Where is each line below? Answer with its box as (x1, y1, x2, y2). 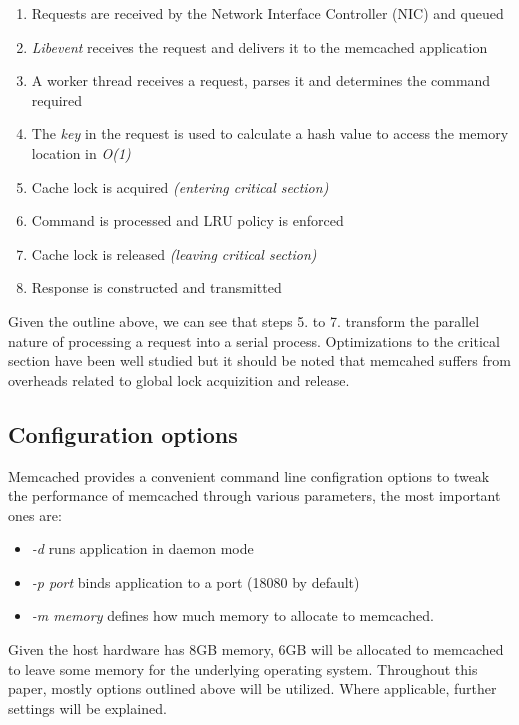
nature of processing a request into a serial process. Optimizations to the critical (8, 330, 500, 351)
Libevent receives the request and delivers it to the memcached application (31, 36, 488, 57)
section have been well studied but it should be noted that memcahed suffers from (8, 350, 511, 371)
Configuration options (8, 418, 238, 449)
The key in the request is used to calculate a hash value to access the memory (31, 123, 509, 144)
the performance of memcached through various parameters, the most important (8, 485, 501, 506)
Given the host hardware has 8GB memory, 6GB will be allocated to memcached (8, 639, 504, 660)
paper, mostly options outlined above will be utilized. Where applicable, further (8, 678, 497, 699)
